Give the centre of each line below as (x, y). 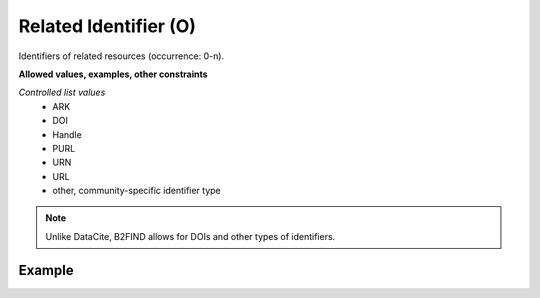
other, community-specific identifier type (137, 191)
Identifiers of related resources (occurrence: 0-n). (121, 56)
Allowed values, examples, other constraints (113, 74)
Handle (67, 134)
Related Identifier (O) (107, 26)
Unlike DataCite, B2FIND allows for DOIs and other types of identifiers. (190, 236)
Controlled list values (62, 92)
